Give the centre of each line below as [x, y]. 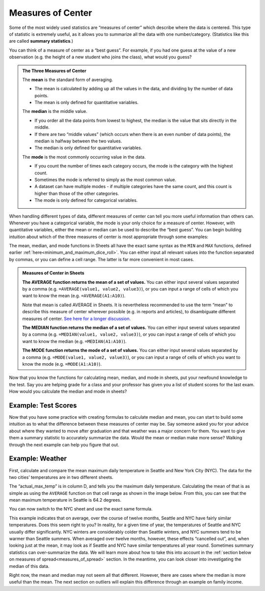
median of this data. [29, 566]
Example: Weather [38, 459]
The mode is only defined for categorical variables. [86, 200]
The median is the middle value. [55, 111]
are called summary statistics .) [41, 41]
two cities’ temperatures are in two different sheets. [61, 477]
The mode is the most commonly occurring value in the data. [84, 157]
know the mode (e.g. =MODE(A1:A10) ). [62, 364]
